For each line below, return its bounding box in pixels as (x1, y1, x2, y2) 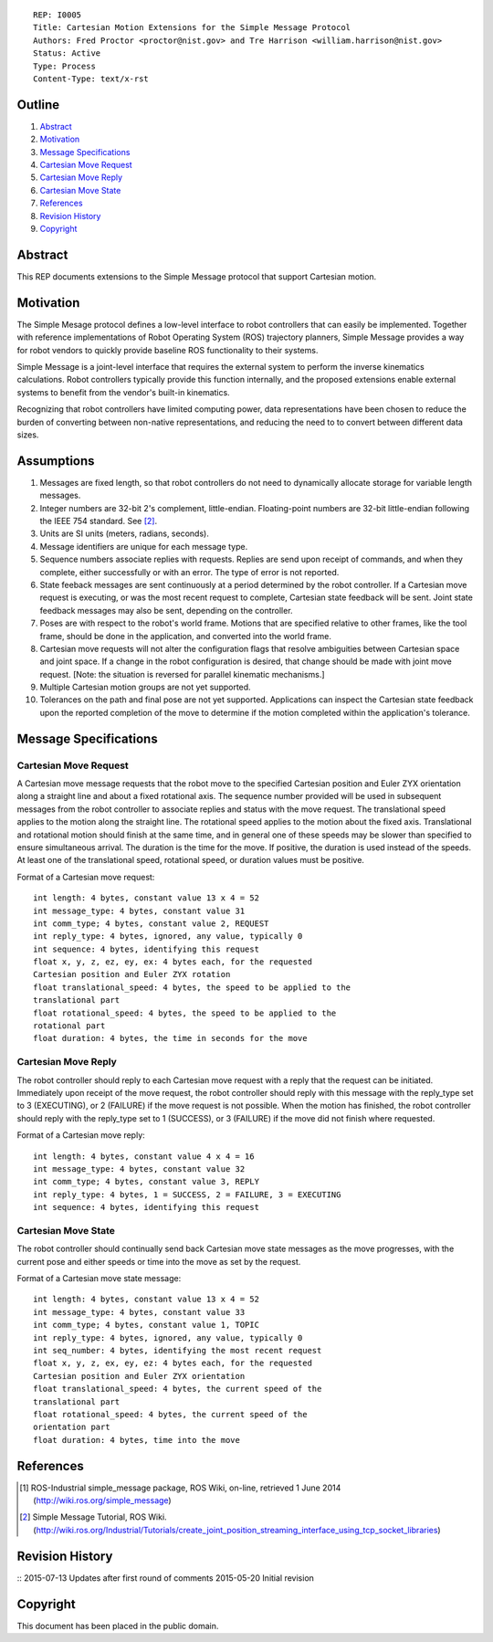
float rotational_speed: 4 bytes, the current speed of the (33, 1409, 308, 1419)
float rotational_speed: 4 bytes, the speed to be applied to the (33, 1007, 337, 1018)
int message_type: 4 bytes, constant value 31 (33, 905, 246, 916)
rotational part (33, 1021, 106, 1031)
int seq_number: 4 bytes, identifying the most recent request (33, 1345, 322, 1355)
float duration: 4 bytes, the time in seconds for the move (33, 1033, 308, 1044)
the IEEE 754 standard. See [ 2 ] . (39, 516, 158, 526)
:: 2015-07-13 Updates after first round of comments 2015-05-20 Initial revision (16, 1572, 315, 1584)
